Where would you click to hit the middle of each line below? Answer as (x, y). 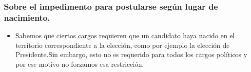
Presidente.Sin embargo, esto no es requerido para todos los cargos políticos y (131, 54)
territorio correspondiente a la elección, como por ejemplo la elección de (122, 45)
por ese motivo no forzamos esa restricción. (80, 64)
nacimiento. (27, 17)
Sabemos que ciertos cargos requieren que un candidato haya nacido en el (125, 36)
